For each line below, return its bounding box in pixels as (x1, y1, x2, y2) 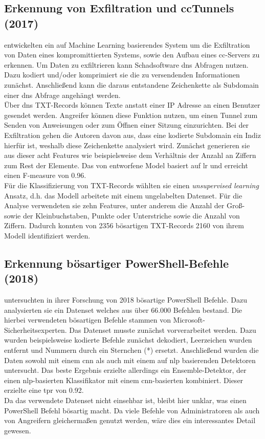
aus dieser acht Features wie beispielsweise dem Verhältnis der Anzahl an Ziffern (4, 150, 256, 161)
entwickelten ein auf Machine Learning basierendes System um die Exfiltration (4, 39, 250, 50)
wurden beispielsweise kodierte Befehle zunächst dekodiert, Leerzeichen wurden (4, 334, 252, 345)
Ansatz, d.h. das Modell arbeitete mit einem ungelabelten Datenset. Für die (4, 190, 242, 201)
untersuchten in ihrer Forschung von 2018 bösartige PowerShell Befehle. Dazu (4, 294, 247, 305)
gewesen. (4, 425, 31, 435)
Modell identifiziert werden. (4, 230, 91, 241)
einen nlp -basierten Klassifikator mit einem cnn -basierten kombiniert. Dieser (4, 374, 244, 385)
